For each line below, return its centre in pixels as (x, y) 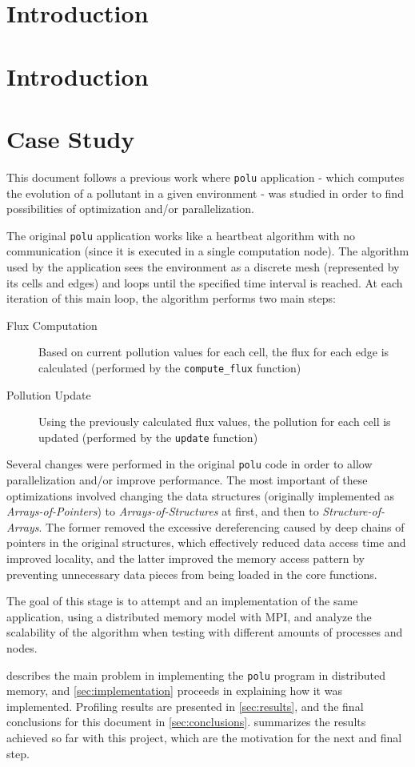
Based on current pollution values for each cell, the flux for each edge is (214, 352)
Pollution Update (49, 394)
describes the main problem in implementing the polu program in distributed (196, 675)
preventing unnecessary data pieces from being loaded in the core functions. (192, 574)
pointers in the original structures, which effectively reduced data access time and (206, 542)
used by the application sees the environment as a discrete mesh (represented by (203, 266)
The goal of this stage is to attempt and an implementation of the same (182, 601)
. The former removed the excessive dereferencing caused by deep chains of (221, 526)
